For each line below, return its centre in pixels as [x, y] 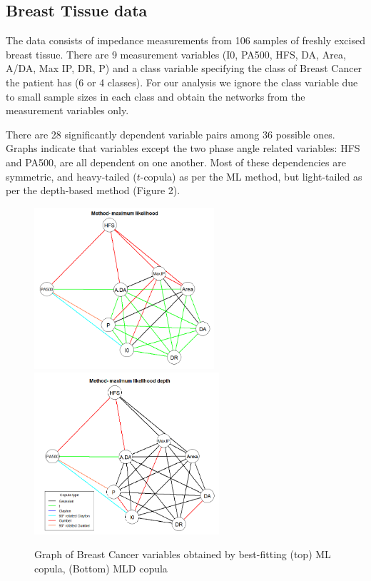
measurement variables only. [67, 110]
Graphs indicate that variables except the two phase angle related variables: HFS [183, 148]
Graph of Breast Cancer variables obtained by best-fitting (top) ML [183, 554]
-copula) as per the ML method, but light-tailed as [251, 176]
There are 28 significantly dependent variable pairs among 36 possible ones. [171, 134]
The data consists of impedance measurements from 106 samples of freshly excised [185, 40]
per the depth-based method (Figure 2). [93, 190]
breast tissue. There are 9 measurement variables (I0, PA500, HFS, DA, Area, [176, 54]
